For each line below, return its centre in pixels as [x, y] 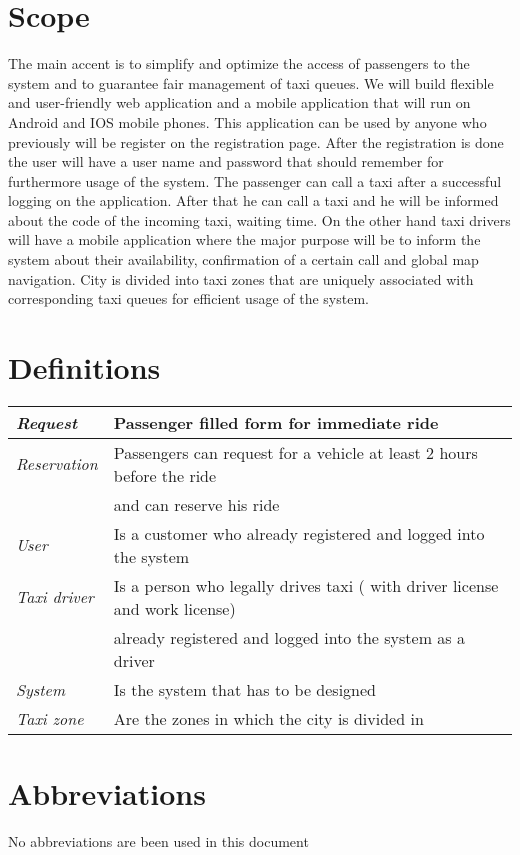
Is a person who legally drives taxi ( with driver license [306, 585]
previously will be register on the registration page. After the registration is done [256, 141]
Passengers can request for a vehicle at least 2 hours [295, 452]
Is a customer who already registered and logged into [299, 533]
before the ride [165, 475]
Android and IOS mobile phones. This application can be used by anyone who [247, 121]
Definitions [84, 367]
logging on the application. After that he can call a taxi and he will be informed [253, 200]
